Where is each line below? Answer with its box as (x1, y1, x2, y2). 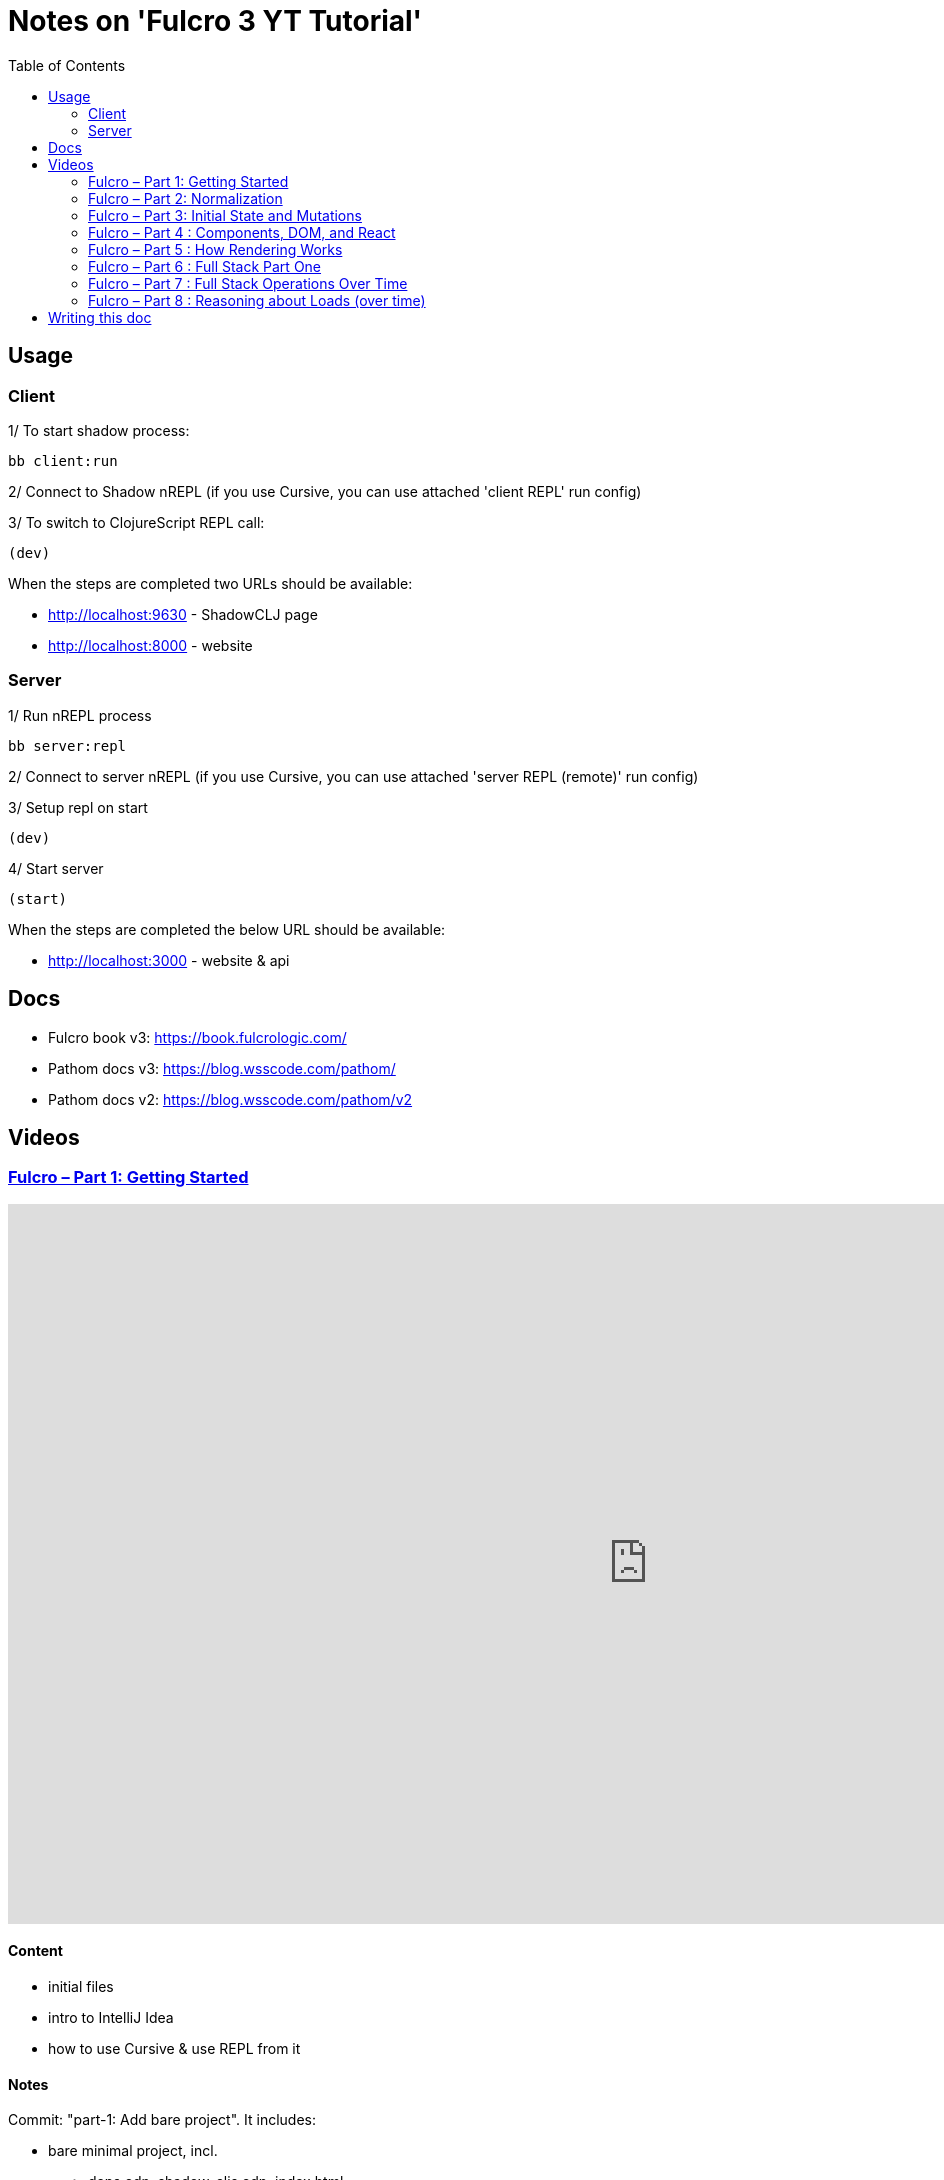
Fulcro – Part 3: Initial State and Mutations (88, 206, 362, 224)
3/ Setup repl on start (8, 798, 148, 816)
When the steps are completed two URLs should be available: (8, 574, 413, 592)
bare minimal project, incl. (48, 2142, 218, 2160)
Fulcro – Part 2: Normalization (88, 189, 283, 207)
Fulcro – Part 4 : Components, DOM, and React (88, 223, 396, 241)
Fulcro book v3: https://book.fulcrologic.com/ (48, 1028, 347, 1046)
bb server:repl (8, 737, 127, 754)
